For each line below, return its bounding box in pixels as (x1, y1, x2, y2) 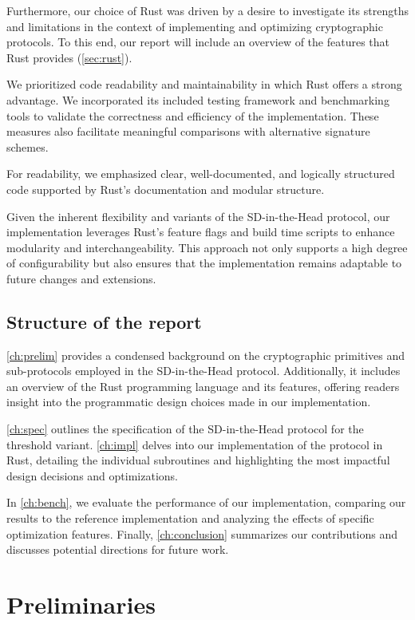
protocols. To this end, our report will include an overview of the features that (6, 34, 389, 50)
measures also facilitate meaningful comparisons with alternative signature (6, 123, 370, 140)
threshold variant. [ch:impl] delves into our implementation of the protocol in (6, 436, 383, 452)
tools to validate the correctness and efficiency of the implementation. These (6, 107, 379, 124)
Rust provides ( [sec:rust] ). (6, 49, 132, 65)
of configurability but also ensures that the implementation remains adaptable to (6, 255, 402, 271)
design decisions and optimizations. (6, 467, 178, 484)
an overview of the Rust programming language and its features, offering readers (6, 377, 400, 394)
